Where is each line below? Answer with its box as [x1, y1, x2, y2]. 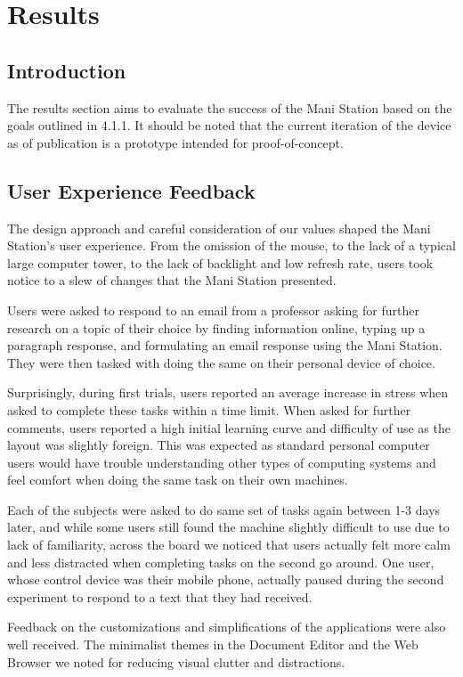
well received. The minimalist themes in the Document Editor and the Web [7, 635, 418, 654]
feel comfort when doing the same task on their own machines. [7, 470, 348, 489]
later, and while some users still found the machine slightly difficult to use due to [7, 518, 450, 536]
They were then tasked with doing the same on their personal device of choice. [7, 353, 435, 371]
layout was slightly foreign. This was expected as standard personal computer [7, 436, 430, 454]
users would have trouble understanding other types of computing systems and [7, 453, 436, 471]
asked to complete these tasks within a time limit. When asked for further [7, 400, 411, 419]
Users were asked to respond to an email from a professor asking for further [7, 300, 419, 319]
